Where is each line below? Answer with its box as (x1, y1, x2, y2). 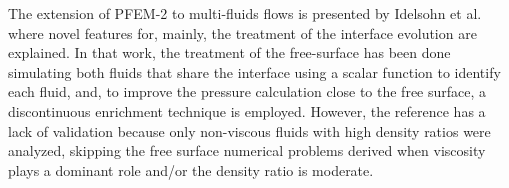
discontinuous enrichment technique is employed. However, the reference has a (8, 100, 486, 121)
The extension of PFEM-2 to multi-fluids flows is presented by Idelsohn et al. (8, 3, 482, 23)
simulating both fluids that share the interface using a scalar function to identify (8, 61, 501, 82)
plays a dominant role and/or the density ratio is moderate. (8, 159, 374, 180)
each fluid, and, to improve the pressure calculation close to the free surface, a (8, 81, 487, 102)
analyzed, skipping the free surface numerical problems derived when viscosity (8, 140, 486, 161)
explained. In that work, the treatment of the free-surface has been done (8, 42, 451, 63)
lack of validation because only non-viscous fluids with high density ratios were (8, 120, 491, 141)
